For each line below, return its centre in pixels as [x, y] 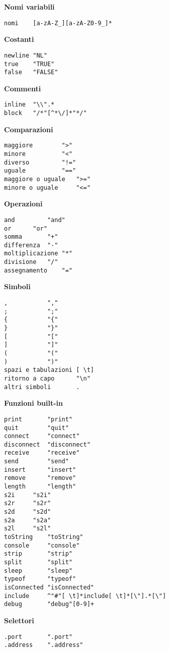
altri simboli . [42, 387]
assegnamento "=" [38, 270]
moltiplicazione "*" [38, 254]
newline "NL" [26, 55]
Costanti [19, 39]
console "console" [42, 545]
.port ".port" [38, 637]
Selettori [19, 620]
